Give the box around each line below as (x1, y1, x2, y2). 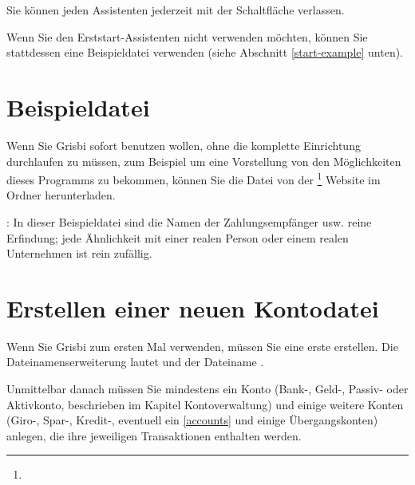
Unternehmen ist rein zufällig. (6, 245, 152, 262)
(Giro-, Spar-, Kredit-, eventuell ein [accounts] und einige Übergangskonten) (6, 412, 378, 428)
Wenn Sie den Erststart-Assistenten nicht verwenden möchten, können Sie (6, 28, 368, 45)
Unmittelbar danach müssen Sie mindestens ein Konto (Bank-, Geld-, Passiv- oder (6, 381, 409, 397)
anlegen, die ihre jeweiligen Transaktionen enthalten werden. (6, 427, 302, 444)
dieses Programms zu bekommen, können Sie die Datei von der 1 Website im (6, 169, 381, 187)
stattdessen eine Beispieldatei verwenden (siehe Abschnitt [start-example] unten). (6, 44, 404, 61)
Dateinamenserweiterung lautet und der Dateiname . (6, 353, 264, 370)
